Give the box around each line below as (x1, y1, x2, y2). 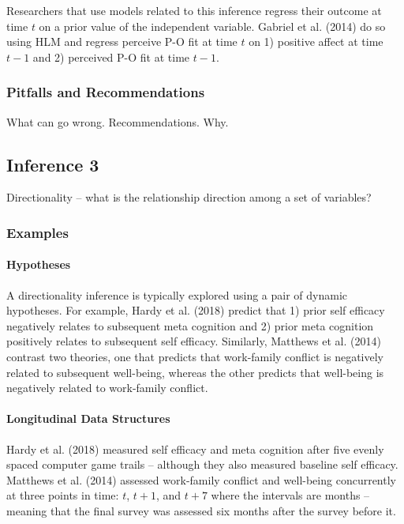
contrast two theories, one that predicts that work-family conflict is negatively (6, 349, 384, 364)
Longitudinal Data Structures (6, 410, 170, 427)
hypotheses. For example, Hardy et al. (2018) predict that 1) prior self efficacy (6, 302, 385, 319)
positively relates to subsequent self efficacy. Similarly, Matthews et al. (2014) (6, 333, 381, 349)
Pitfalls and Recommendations (6, 82, 205, 102)
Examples (6, 222, 69, 242)
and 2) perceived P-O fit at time (32, 48, 190, 65)
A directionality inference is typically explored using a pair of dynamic (6, 286, 348, 303)
